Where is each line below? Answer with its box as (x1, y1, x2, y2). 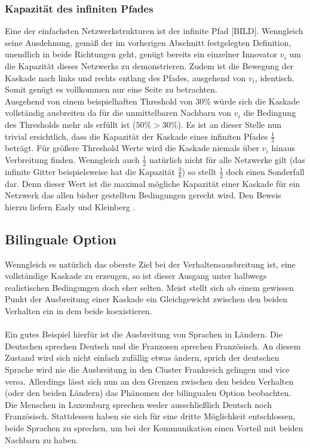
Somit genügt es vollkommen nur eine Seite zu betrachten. (5, 83, 217, 96)
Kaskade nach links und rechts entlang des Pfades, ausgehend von (5, 71, 246, 84)
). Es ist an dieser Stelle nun (177, 118, 281, 130)
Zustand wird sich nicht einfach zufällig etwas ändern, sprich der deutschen (5, 351, 280, 364)
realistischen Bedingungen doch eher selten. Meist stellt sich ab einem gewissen (5, 281, 294, 293)
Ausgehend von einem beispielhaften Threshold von (5, 94, 193, 107)
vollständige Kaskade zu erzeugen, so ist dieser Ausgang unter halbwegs (5, 269, 267, 282)
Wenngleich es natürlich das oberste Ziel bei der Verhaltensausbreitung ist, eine (5, 257, 296, 270)
